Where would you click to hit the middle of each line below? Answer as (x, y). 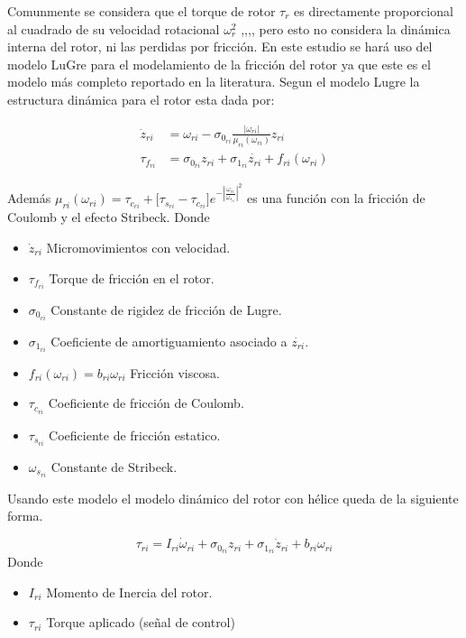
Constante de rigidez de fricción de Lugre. (166, 309)
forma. (25, 516)
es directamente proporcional (374, 11)
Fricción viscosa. (175, 372)
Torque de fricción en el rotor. (132, 277)
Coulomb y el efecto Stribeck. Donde (109, 217)
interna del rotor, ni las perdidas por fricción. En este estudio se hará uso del (220, 46)
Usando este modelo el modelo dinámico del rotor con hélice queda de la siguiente (233, 498)
